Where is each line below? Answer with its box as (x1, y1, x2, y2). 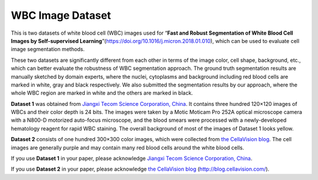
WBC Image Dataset (11, 9, 111, 22)
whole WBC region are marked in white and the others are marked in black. (11, 89, 193, 96)
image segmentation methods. (11, 46, 85, 53)
